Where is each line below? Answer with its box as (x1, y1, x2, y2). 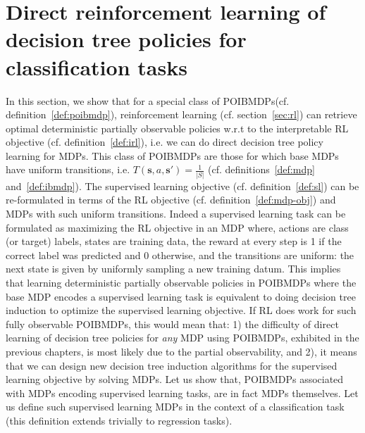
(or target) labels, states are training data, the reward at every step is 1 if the (6, 234, 342, 249)
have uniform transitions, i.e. (6, 162, 130, 177)
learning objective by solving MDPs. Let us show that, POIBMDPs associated (6, 372, 344, 387)
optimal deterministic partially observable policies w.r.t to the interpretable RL (6, 120, 349, 135)
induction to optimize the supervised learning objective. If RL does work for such (6, 303, 357, 318)
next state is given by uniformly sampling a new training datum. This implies (6, 261, 341, 276)
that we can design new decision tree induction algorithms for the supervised (6, 358, 338, 372)
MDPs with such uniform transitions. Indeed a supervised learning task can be (6, 206, 346, 220)
